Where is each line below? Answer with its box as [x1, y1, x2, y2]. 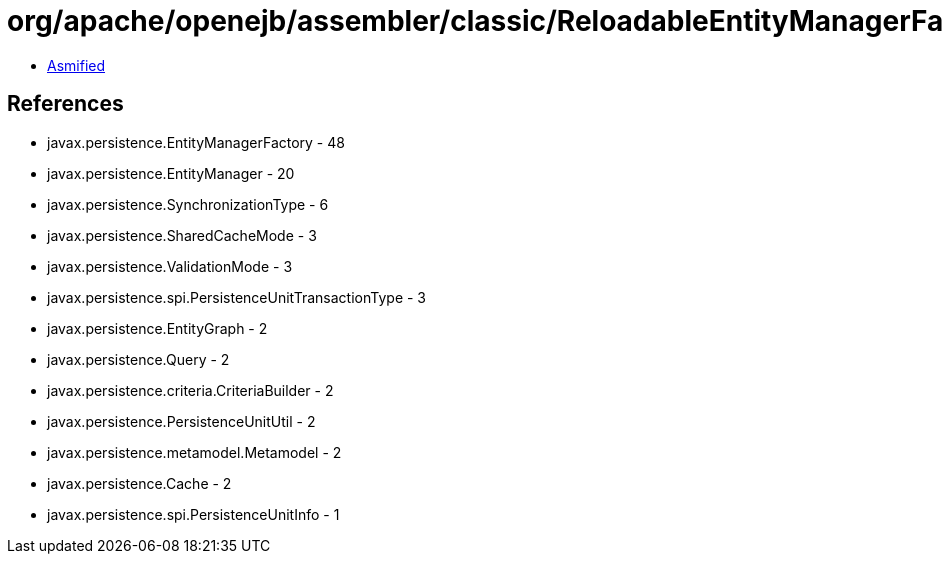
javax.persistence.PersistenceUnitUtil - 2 [47, 412, 316, 430]
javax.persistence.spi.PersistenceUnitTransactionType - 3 [47, 288, 427, 306]
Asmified [47, 56, 106, 74]
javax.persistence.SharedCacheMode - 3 [47, 226, 317, 244]
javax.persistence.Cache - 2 [47, 474, 232, 492]
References [7, 91, 124, 117]
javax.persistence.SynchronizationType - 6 [47, 195, 329, 213]
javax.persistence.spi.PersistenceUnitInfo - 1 [47, 505, 340, 523]
